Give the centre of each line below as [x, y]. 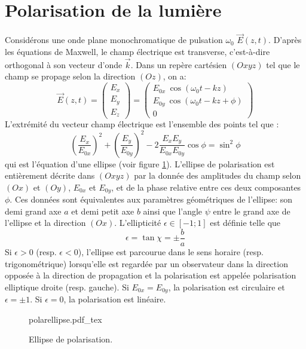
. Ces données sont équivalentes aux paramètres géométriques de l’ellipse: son [151, 199]
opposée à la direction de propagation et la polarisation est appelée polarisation [151, 275]
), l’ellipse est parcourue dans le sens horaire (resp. [171, 252]
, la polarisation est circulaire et [227, 287]
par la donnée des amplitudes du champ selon [218, 175]
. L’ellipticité [138, 223]
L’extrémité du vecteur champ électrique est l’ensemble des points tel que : [142, 124]
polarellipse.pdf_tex [65, 319]
